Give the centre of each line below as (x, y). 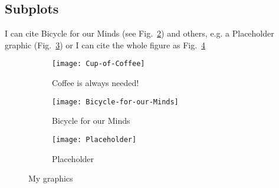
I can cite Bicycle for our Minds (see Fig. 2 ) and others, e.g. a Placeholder (139, 33)
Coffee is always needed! (96, 83)
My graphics (51, 178)
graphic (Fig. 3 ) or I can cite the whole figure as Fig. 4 (105, 44)
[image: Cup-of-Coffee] (99, 64)
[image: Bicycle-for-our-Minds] (115, 102)
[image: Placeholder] (94, 139)
